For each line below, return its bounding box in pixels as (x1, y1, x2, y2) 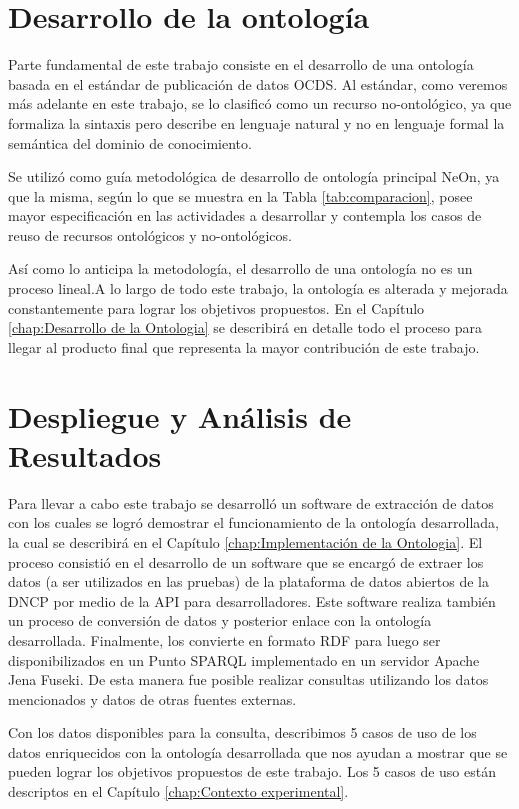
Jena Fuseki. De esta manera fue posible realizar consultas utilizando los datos (8, 669, 489, 690)
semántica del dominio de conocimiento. (8, 132, 252, 153)
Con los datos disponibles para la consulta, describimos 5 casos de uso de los (8, 722, 477, 743)
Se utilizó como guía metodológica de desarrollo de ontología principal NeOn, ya (8, 166, 500, 187)
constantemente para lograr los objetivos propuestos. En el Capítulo (8, 297, 425, 318)
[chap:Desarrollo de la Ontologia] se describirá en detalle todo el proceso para (8, 317, 483, 338)
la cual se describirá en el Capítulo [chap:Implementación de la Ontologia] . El (8, 531, 483, 552)
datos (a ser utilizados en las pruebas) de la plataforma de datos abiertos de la (8, 571, 489, 592)
